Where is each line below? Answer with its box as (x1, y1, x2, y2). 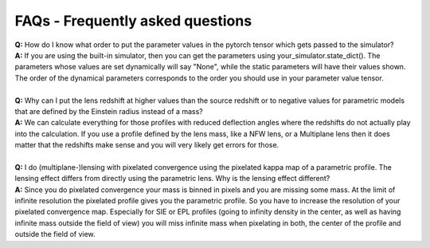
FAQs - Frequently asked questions (14, 12, 252, 30)
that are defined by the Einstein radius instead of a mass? (14, 106, 203, 116)
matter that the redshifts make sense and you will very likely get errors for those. (14, 140, 279, 150)
